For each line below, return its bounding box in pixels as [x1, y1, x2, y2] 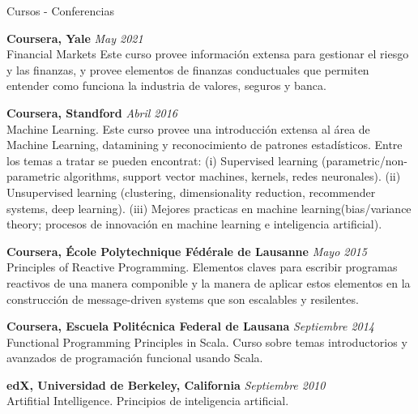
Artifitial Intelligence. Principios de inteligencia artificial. [6, 392, 289, 409]
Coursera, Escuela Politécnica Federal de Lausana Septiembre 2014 [6, 318, 375, 335]
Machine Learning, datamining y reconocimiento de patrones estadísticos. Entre [6, 136, 403, 153]
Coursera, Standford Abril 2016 [6, 104, 177, 121]
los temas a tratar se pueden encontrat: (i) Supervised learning [6, 152, 318, 169]
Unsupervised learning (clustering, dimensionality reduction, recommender [6, 183, 376, 200]
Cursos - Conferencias [6, 2, 114, 19]
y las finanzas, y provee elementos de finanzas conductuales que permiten [6, 61, 369, 78]
